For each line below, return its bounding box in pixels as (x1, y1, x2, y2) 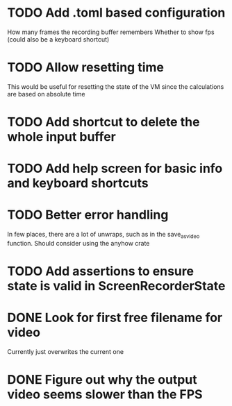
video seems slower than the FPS (7, 387, 203, 403)
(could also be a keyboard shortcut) (7, 35, 110, 43)
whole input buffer (7, 129, 116, 145)
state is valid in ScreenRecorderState (7, 278, 226, 294)
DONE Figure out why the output (7, 372, 197, 388)
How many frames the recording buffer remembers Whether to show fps (7, 28, 215, 36)
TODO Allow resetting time (7, 60, 165, 76)
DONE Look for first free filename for (7, 310, 223, 325)
